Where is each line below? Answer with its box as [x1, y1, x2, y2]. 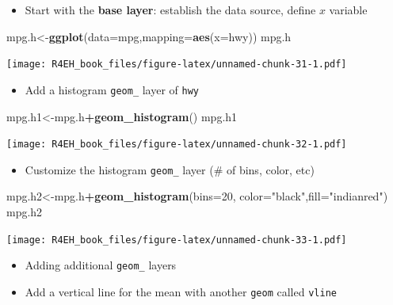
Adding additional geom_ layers [25, 257, 177, 273]
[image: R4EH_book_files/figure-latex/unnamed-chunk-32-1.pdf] [6, 139, 347, 151]
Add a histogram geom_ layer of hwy [25, 81, 200, 97]
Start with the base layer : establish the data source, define [25, 2, 316, 17]
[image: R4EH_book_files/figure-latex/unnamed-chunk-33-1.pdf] [6, 234, 347, 246]
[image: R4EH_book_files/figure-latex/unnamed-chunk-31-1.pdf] [6, 59, 347, 71]
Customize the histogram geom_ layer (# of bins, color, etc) [25, 161, 315, 177]
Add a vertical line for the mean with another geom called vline [25, 283, 337, 299]
